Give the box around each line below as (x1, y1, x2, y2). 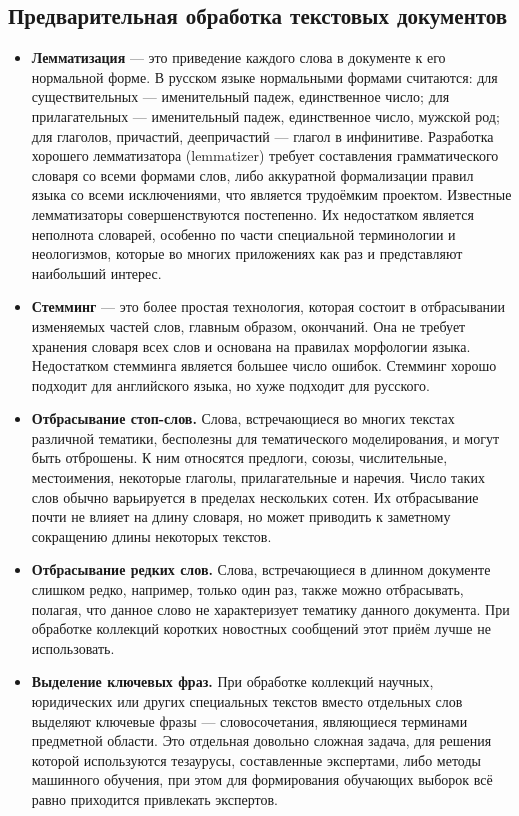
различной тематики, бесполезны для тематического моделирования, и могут (31, 427, 500, 448)
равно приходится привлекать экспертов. (31, 788, 278, 809)
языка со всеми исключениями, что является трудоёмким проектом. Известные (31, 184, 512, 205)
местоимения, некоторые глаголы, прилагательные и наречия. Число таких (31, 467, 485, 488)
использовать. (31, 637, 115, 658)
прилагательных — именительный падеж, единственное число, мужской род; (31, 105, 500, 126)
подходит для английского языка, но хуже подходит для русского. (31, 374, 430, 395)
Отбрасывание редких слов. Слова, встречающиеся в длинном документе (31, 559, 491, 580)
